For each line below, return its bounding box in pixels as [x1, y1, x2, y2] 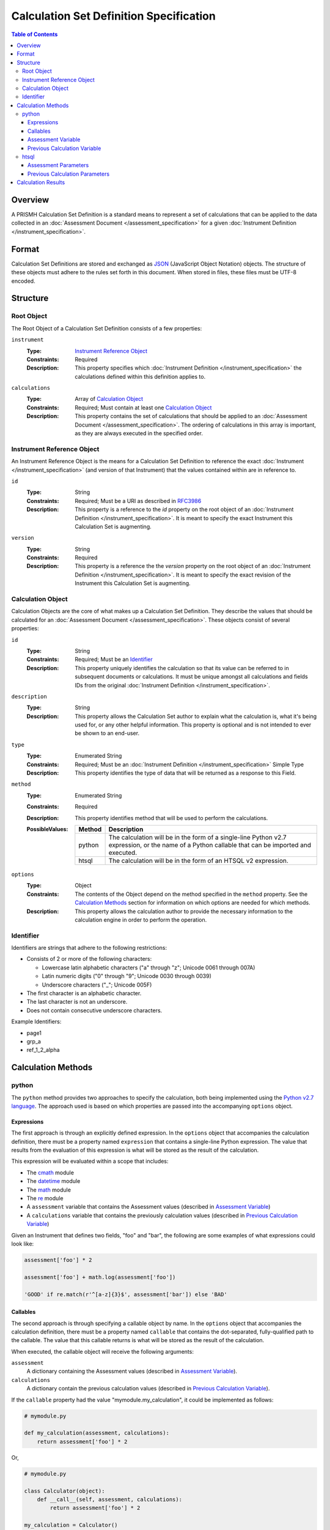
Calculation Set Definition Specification [11, 9, 216, 23]
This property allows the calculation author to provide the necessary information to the [75, 908, 293, 915]
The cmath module [26, 1169, 75, 1176]
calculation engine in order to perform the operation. [75, 916, 207, 924]
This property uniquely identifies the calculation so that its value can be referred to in [75, 664, 290, 671]
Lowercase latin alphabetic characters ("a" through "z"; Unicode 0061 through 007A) [42, 964, 255, 971]
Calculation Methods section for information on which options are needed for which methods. [75, 899, 311, 906]
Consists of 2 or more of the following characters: [26, 955, 152, 963]
